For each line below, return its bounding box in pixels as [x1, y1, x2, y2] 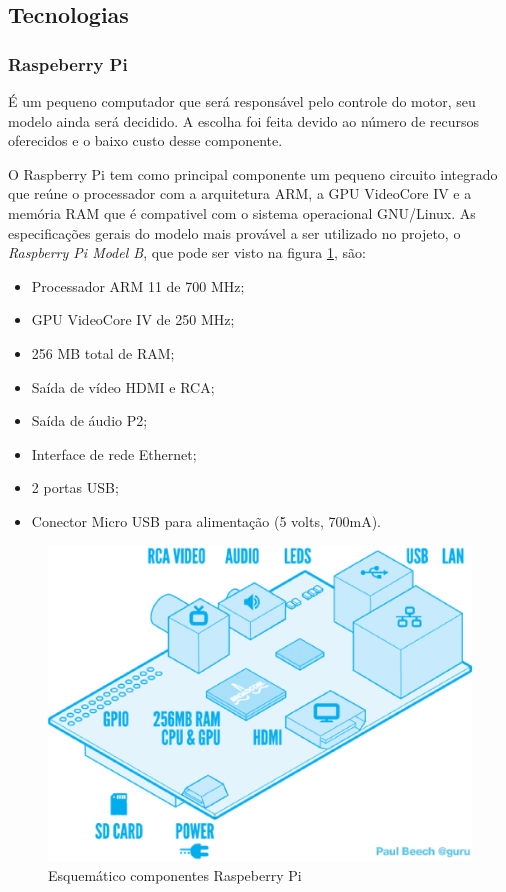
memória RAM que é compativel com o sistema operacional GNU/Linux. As [8, 202, 476, 223]
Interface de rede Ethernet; [31, 443, 197, 464]
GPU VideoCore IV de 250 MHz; [31, 309, 235, 330]
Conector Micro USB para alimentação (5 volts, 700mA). [31, 510, 381, 531]
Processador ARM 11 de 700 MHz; [31, 275, 245, 296]
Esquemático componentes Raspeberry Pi [48, 864, 302, 885]
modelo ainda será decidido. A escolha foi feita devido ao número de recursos [8, 110, 480, 131]
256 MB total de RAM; [31, 342, 175, 363]
